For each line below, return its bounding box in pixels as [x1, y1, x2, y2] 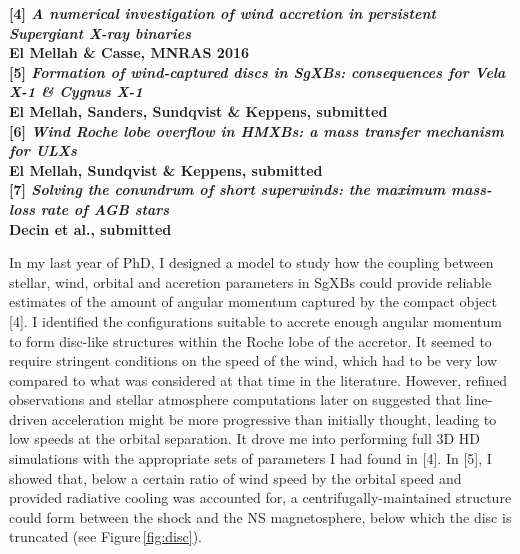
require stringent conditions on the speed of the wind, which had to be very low [9, 350, 498, 371]
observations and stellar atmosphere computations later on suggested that [9, 389, 462, 410]
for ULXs [9, 140, 77, 161]
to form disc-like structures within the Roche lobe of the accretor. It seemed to [9, 330, 492, 351]
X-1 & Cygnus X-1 [9, 81, 143, 102]
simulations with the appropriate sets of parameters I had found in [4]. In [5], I [9, 448, 492, 469]
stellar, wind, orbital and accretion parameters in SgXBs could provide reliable [9, 271, 492, 292]
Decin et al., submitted [9, 218, 172, 239]
